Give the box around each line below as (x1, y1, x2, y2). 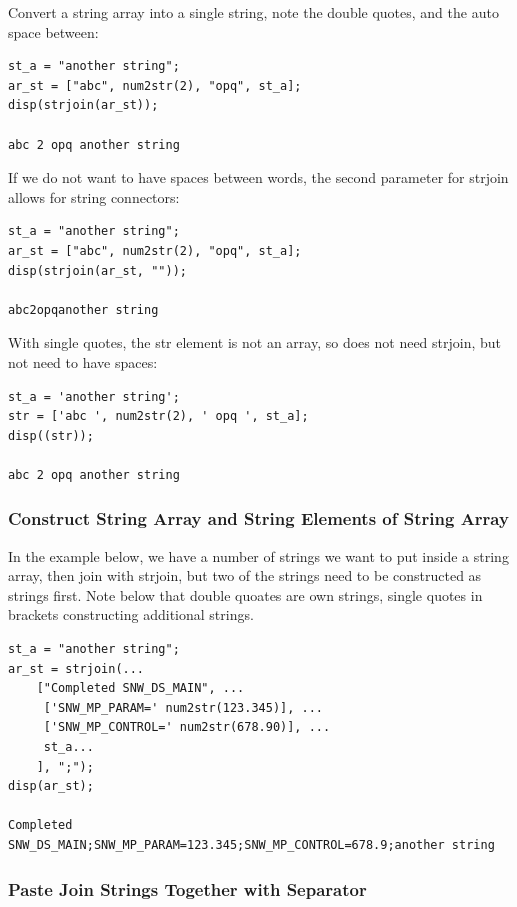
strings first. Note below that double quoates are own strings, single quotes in (8, 584, 483, 605)
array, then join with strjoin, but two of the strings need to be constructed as (8, 565, 482, 586)
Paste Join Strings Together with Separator (8, 876, 367, 901)
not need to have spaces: (8, 351, 158, 372)
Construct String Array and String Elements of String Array (8, 506, 509, 531)
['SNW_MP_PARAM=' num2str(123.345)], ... (43, 700, 323, 715)
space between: (8, 21, 99, 42)
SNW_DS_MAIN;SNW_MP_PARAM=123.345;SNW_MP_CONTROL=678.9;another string (8, 838, 495, 852)
